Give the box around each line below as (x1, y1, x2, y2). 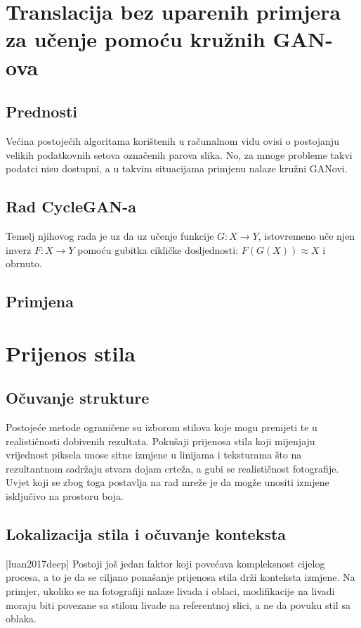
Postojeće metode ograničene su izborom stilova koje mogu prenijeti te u (6, 420, 317, 435)
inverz (6, 242, 32, 257)
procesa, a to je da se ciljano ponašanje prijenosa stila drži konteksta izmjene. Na (6, 570, 355, 584)
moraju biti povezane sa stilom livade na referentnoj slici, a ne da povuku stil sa (6, 597, 350, 612)
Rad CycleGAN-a (6, 196, 136, 217)
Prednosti (6, 101, 78, 122)
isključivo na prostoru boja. (6, 489, 124, 504)
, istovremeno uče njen (258, 228, 355, 243)
